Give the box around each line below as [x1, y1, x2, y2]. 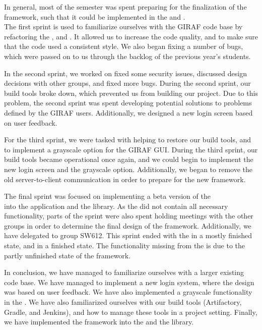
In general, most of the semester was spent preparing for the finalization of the [4, 2, 247, 12]
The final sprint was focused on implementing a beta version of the [4, 191, 211, 201]
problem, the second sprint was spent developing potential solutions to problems [4, 97, 252, 108]
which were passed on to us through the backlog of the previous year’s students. [4, 50, 251, 61]
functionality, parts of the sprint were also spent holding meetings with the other [4, 210, 253, 221]
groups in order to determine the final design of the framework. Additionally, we [4, 220, 251, 231]
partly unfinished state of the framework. [4, 250, 131, 260]
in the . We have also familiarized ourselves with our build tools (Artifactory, [4, 297, 242, 307]
